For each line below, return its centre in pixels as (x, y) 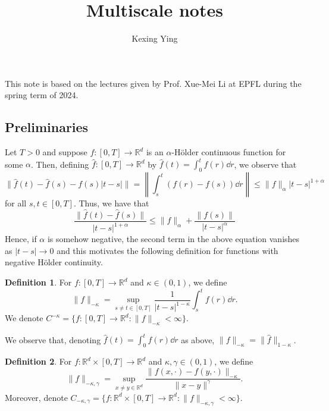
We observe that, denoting (53, 339)
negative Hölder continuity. (54, 262)
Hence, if (21, 239)
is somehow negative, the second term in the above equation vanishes (173, 239)
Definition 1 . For (38, 282)
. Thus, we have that (111, 203)
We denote (24, 318)
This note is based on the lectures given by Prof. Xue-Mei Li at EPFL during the (153, 83)
